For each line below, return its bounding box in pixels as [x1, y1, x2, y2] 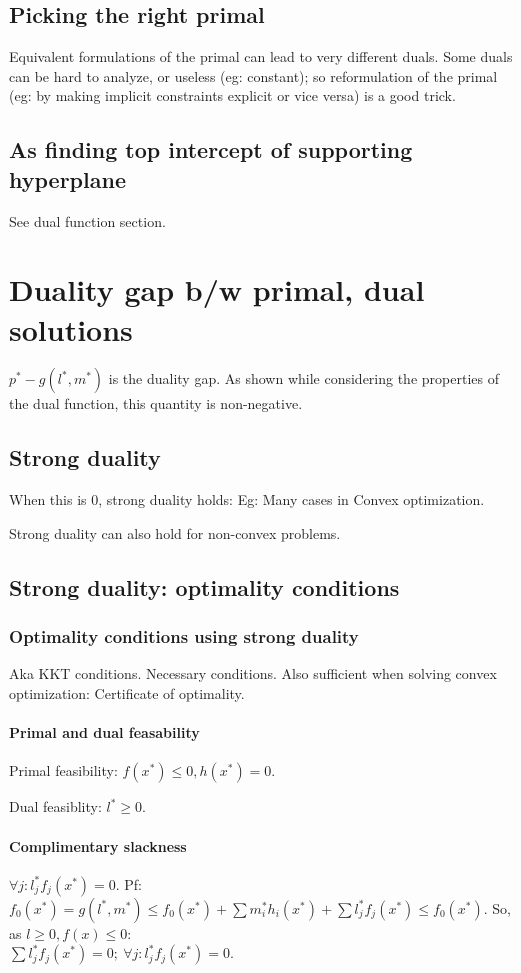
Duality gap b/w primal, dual [9, 269, 425, 310]
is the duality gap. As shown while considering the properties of [108, 368, 499, 389]
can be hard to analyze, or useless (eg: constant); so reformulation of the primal [9, 65, 498, 86]
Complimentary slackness [9, 835, 187, 856]
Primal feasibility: [9, 760, 118, 781]
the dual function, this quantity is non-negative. [9, 393, 303, 414]
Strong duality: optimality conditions [9, 571, 400, 602]
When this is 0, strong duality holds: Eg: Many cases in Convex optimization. [9, 489, 485, 510]
